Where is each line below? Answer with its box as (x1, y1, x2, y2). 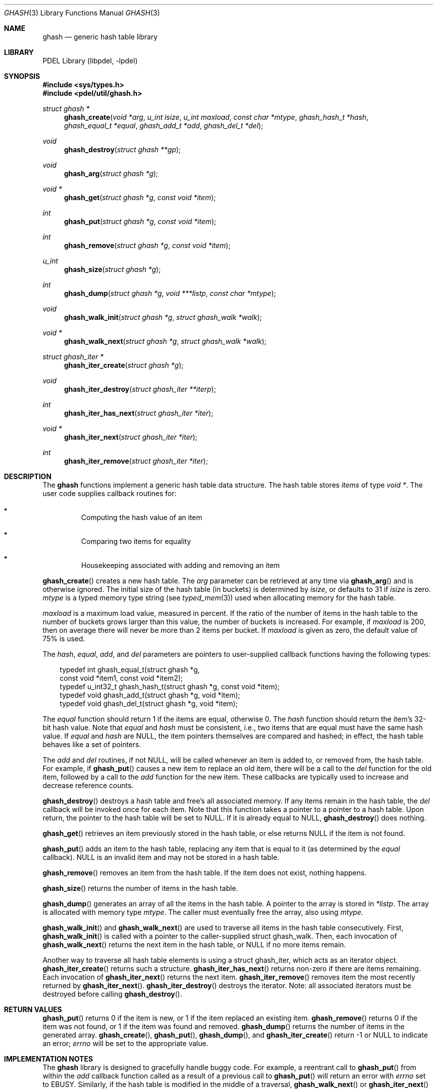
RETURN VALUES (4, 1005, 62, 1014)
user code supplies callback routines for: (42, 489, 177, 498)
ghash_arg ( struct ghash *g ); (64, 169, 158, 178)
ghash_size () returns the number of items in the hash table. (42, 884, 238, 892)
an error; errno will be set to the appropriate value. (42, 1039, 209, 1048)
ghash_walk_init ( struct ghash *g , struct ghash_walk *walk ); (64, 313, 262, 321)
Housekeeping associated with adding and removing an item (81, 561, 280, 569)
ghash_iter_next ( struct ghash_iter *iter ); (64, 433, 198, 441)
